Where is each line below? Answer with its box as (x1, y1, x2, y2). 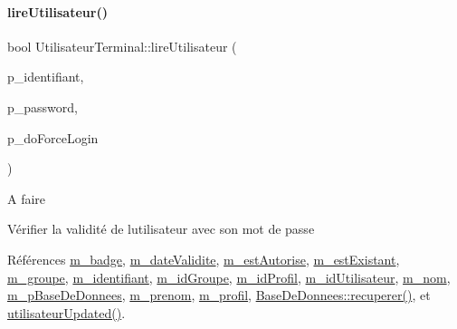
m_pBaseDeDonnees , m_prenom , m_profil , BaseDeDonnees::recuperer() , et (7, 285, 431, 305)
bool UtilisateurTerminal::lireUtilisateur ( (7, 36, 237, 55)
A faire (7, 189, 46, 208)
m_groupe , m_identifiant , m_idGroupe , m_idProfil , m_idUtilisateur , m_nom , (7, 267, 451, 286)
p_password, (7, 97, 78, 116)
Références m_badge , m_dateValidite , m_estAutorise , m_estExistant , (7, 249, 400, 268)
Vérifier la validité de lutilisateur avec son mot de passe (7, 219, 315, 238)
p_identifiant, (7, 67, 84, 86)
